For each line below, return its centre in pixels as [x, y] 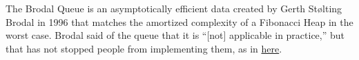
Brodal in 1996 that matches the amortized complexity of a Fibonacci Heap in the [179, 21]
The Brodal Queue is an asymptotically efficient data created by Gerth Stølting [174, 8]
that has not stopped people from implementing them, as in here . [144, 48]
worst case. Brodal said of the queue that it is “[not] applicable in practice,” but [175, 35]
